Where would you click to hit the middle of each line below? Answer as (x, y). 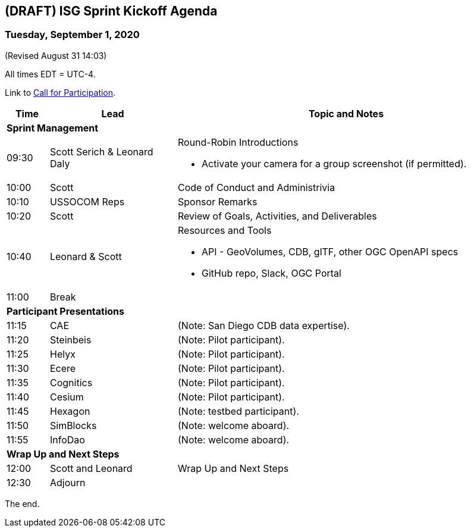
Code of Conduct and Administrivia (256, 187)
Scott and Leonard (91, 468)
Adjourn (67, 482)
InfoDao (67, 439)
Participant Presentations (65, 311)
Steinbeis (70, 339)
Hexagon (70, 411)
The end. (22, 503)
